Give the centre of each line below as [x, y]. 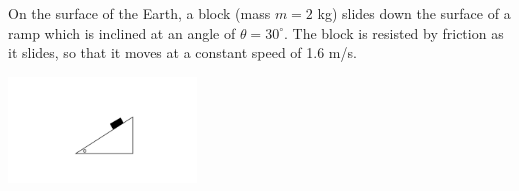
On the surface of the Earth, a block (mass [139, 13]
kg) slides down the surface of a [414, 13]
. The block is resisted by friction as [393, 32]
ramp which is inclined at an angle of [122, 32]
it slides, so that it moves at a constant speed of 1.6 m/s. [182, 52]
